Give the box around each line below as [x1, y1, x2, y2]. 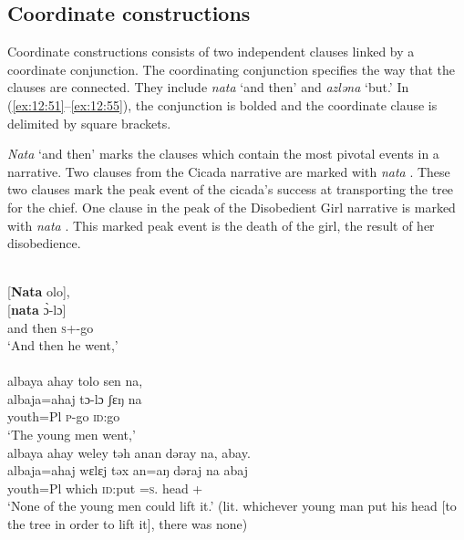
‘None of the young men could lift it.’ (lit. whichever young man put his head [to [7, 496, 457, 515]
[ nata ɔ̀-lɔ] [7, 299, 67, 318]
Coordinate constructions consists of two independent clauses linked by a [7, 42, 415, 61]
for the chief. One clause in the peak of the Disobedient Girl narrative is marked [7, 197, 456, 216]
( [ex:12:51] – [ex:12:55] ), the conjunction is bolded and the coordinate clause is [7, 95, 438, 114]
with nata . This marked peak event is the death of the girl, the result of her [7, 215, 435, 234]
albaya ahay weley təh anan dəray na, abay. [7, 442, 251, 462]
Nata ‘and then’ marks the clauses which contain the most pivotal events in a [7, 144, 439, 163]
